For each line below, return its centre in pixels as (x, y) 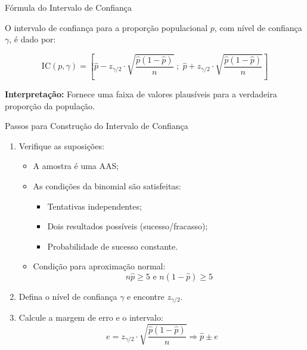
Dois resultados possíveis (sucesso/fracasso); (128, 226)
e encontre (146, 296)
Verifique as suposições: (61, 145)
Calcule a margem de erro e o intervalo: (91, 317)
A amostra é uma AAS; (76, 166)
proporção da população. (50, 105)
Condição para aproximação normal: (99, 266)
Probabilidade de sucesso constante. (113, 246)
